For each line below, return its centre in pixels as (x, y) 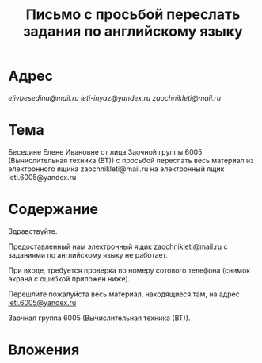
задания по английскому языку (133, 31)
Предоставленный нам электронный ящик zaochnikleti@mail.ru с (118, 246)
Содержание (53, 210)
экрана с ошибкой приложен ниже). (69, 278)
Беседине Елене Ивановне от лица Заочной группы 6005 (105, 151)
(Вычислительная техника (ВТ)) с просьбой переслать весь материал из (131, 160)
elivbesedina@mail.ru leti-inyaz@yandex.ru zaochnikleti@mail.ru (115, 97)
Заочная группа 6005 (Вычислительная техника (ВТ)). (99, 318)
